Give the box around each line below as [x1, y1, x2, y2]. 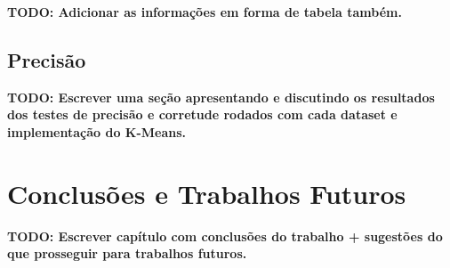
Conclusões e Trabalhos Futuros [7, 175, 406, 211]
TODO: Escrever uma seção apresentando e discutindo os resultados [7, 87, 435, 106]
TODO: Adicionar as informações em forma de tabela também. [7, 3, 402, 20]
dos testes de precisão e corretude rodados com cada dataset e [7, 105, 398, 124]
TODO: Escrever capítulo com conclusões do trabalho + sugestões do [7, 226, 443, 245]
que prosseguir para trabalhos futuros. [7, 244, 247, 263]
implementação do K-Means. [7, 122, 187, 141]
